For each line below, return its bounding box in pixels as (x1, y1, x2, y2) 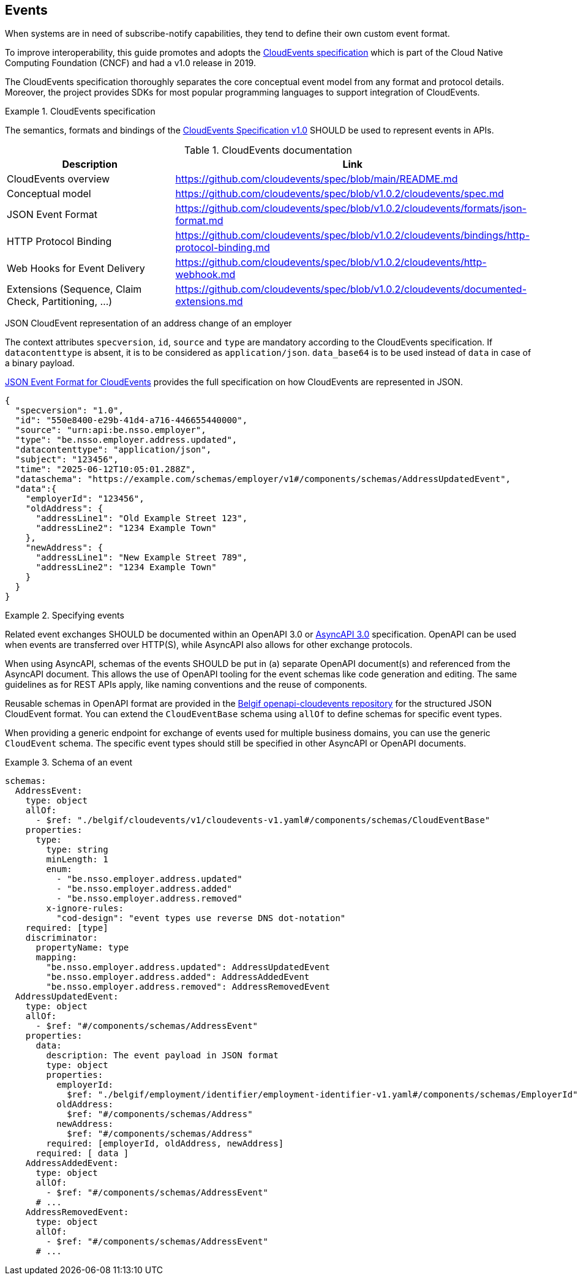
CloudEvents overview (7, 173, 110, 186)
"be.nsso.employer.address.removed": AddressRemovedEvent (46, 982, 331, 992)
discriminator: (25, 933, 98, 943)
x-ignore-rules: (46, 903, 124, 914)
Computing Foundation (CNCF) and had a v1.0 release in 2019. (5, 58, 256, 69)
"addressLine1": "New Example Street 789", (36, 552, 248, 563)
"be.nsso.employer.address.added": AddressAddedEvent (46, 972, 310, 982)
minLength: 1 (46, 854, 108, 865)
